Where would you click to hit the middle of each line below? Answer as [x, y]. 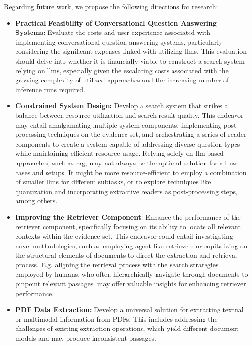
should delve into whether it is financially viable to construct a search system [130, 60]
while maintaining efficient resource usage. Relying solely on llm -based [119, 153]
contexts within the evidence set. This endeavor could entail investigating [124, 236]
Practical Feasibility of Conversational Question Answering [116, 23]
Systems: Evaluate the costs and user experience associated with [113, 32]
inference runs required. [50, 89]
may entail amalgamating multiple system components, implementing [118, 124]
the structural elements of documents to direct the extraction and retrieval [126, 255]
